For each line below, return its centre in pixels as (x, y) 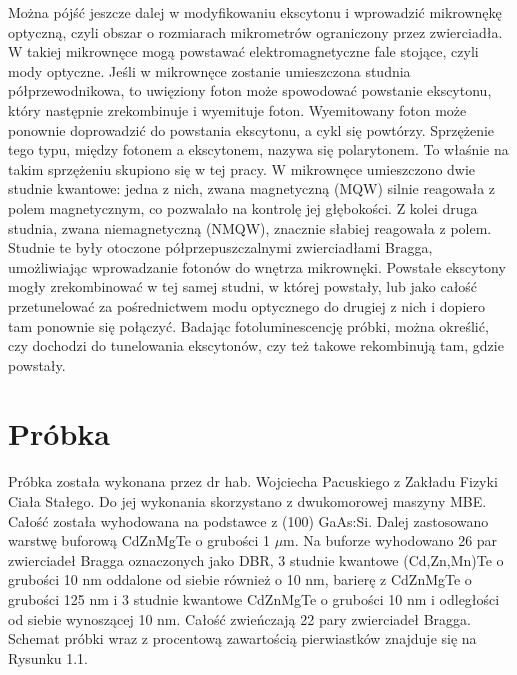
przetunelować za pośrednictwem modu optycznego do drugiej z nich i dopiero (246, 305)
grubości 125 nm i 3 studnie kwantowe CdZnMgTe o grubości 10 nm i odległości (254, 598)
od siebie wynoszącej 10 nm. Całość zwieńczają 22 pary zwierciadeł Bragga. (239, 618)
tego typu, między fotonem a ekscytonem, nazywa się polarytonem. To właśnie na (258, 149)
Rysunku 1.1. (48, 657)
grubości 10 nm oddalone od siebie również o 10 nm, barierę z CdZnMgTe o (240, 579)
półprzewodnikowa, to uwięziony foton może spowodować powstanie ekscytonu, (250, 90)
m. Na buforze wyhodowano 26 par (390, 540)
